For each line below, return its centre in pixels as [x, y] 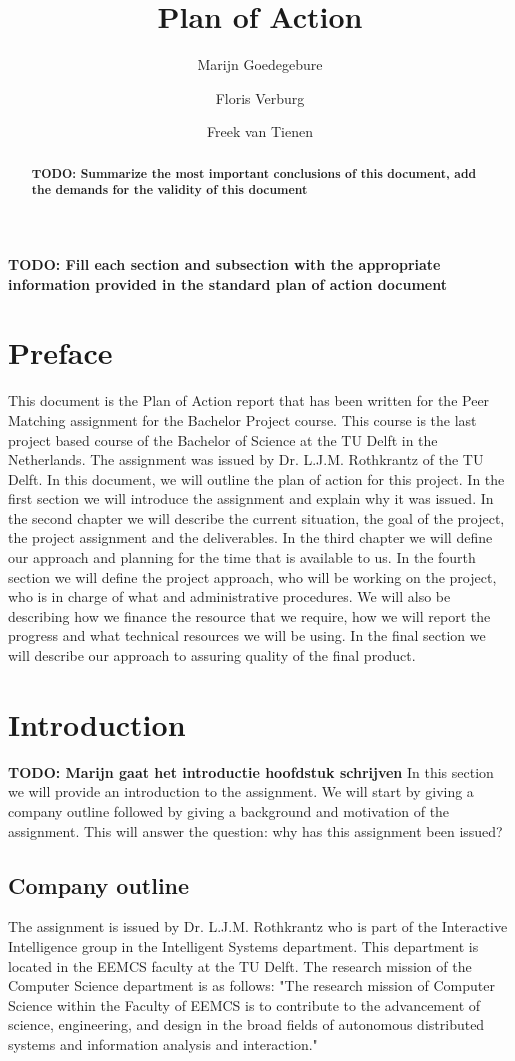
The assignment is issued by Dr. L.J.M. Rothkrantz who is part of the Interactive [258, 926]
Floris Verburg [260, 97]
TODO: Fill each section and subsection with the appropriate [224, 264]
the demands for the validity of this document [169, 190]
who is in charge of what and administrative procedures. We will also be [229, 596]
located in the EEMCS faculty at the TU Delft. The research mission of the [240, 965]
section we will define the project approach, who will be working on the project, [252, 576]
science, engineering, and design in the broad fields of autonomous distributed [246, 1024]
